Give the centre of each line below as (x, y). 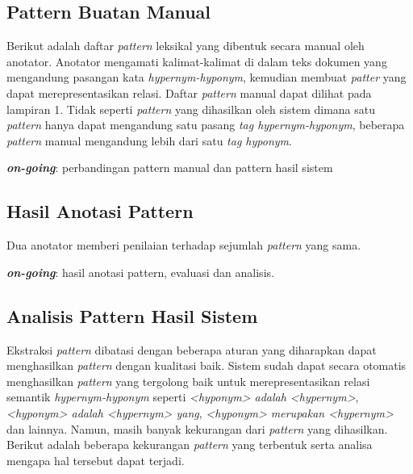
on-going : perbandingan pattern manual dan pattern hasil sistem (170, 168)
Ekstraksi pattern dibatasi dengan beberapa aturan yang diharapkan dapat (192, 349)
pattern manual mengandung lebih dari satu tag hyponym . (149, 140)
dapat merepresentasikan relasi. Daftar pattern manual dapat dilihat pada (189, 92)
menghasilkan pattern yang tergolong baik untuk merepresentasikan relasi (188, 381)
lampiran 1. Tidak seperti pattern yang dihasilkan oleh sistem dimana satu (191, 109)
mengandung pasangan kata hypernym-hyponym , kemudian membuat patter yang (206, 77)
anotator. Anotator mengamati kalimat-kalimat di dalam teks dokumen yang (197, 61)
